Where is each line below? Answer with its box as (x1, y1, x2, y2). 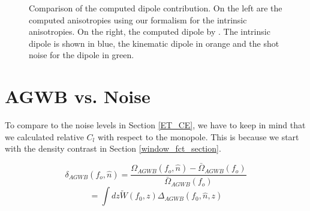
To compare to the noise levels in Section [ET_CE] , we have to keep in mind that (5, 119, 306, 131)
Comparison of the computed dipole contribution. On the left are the (29, 2, 282, 14)
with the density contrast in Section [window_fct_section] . (5, 142, 221, 155)
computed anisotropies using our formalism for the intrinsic (29, 13, 247, 26)
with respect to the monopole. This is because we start (97, 130, 299, 143)
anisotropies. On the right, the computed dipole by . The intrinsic (29, 25, 270, 38)
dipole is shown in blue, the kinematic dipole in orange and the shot (29, 37, 279, 49)
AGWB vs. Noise (5, 84, 151, 108)
